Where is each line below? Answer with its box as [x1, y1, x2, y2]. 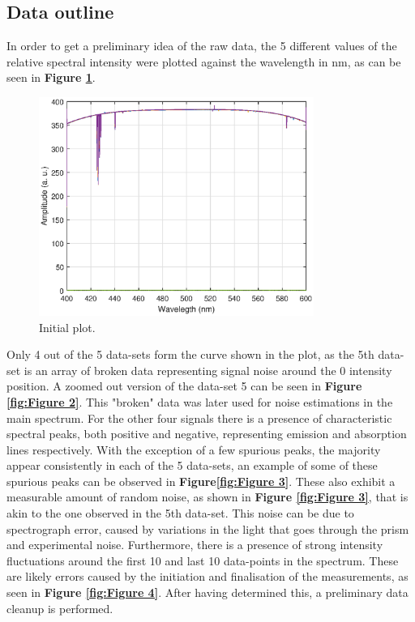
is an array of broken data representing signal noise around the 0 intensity [24, 361, 392, 378]
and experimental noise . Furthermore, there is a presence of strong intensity [6, 536, 383, 553]
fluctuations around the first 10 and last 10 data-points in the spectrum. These [6, 552, 399, 569]
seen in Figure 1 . [6, 69, 96, 86]
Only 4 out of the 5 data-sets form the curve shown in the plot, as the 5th [6, 346, 374, 363]
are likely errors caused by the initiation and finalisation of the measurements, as [6, 568, 409, 585]
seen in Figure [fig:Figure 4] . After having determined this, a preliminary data [6, 584, 409, 601]
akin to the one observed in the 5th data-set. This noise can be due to [6, 505, 354, 522]
